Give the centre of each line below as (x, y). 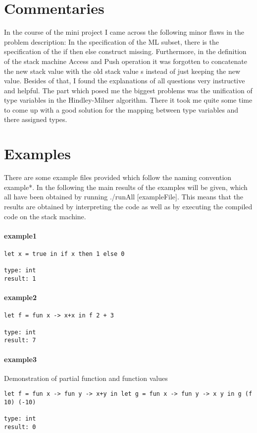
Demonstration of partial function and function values (86, 378)
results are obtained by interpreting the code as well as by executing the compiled (128, 206)
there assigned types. (36, 119)
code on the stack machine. (45, 216)
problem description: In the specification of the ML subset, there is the (111, 41)
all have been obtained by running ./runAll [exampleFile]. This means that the (124, 197)
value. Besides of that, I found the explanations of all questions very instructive (125, 81)
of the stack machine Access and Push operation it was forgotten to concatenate (126, 61)
